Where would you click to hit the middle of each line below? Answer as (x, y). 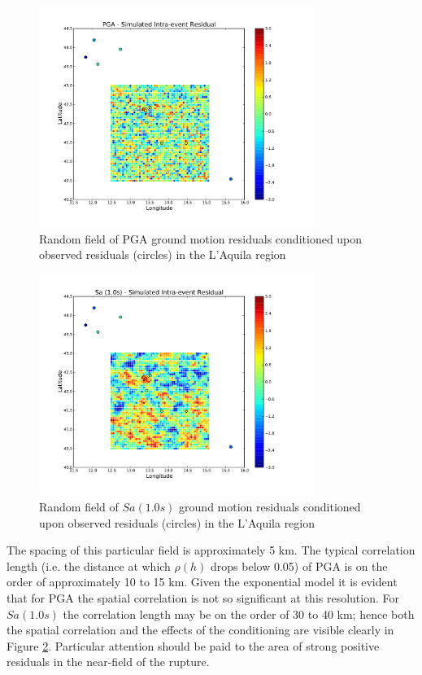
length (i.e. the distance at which (89, 565)
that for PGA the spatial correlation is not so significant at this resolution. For (203, 597)
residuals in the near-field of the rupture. (108, 662)
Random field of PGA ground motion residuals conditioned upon (201, 238)
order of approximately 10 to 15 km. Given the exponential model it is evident (202, 582)
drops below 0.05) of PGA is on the (299, 565)
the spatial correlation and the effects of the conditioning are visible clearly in (200, 630)
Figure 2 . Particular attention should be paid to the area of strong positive (193, 645)
